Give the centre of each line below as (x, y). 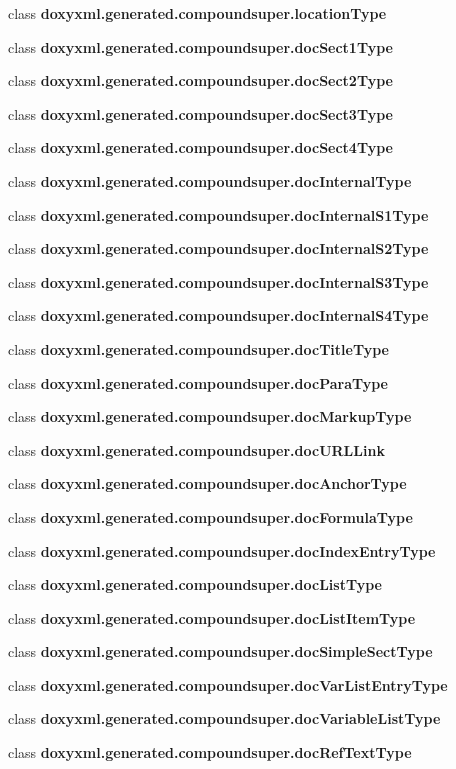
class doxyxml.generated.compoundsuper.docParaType (198, 382)
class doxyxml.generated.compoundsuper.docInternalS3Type (218, 281)
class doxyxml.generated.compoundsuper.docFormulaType (210, 516)
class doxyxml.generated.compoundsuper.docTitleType (198, 348)
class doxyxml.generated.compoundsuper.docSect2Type (200, 80)
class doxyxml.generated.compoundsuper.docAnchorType (207, 483)
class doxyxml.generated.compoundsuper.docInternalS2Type (218, 248)
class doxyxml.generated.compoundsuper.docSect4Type (200, 147)
